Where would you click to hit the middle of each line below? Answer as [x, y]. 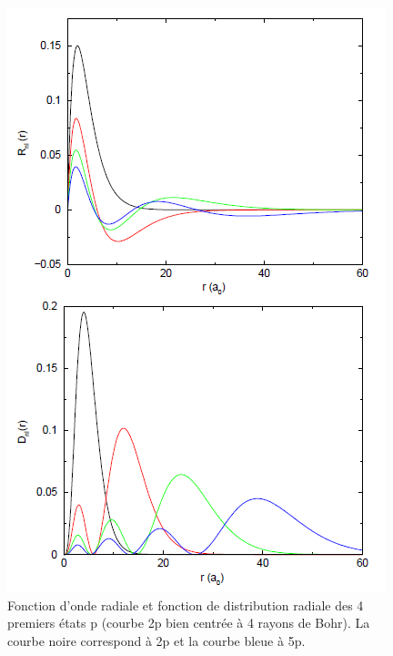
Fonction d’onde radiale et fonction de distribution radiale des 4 [186, 605]
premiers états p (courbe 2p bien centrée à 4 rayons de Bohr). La [189, 623]
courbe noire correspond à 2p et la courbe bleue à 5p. [156, 640]
